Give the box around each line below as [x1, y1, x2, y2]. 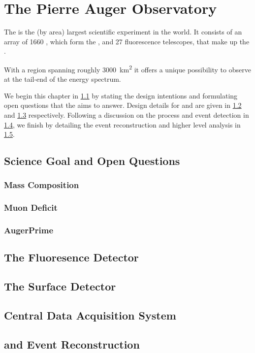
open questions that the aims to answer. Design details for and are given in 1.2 [4, 100, 242, 110]
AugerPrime [4, 224, 54, 236]
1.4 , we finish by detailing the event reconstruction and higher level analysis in [4, 119, 241, 129]
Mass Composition [4, 179, 79, 191]
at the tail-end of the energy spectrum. [4, 74, 121, 84]
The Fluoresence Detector [4, 250, 139, 265]
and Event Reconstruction [4, 336, 140, 352]
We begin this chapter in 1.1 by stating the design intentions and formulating [4, 90, 238, 100]
